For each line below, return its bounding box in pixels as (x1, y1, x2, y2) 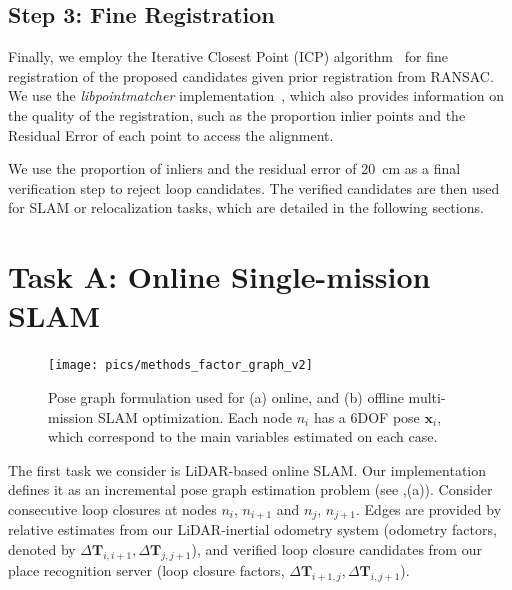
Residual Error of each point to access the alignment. (8, 124, 334, 145)
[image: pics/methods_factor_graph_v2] (48, 358, 313, 373)
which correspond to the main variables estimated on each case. (48, 426, 438, 447)
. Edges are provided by (356, 498, 502, 519)
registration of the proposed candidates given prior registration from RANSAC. (8, 65, 494, 86)
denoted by (8, 538, 76, 559)
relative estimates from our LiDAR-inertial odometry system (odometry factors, (8, 519, 497, 540)
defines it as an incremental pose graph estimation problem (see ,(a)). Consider (8, 479, 493, 500)
